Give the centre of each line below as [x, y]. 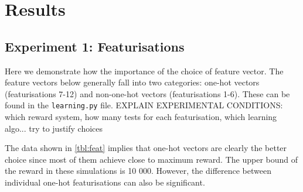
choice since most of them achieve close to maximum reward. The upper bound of [151, 159]
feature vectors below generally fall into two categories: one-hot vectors [132, 82]
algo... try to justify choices [54, 128]
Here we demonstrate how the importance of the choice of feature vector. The [144, 71]
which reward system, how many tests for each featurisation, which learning [141, 117]
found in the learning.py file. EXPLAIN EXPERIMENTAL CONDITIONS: [144, 105]
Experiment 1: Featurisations [95, 46]
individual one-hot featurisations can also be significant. [105, 182]
